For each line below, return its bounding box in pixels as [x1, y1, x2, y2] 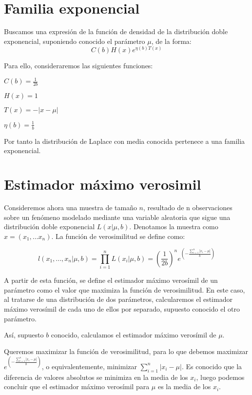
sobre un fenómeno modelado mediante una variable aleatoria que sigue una [4, 212, 231, 222]
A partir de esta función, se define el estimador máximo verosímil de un [4, 275, 218, 285]
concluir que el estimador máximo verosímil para [4, 381, 150, 392]
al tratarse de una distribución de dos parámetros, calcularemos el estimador [4, 294, 233, 304]
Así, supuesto [4, 330, 44, 340]
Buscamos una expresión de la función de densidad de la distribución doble [4, 26, 228, 37]
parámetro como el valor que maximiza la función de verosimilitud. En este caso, [4, 284, 245, 295]
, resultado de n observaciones [143, 202, 233, 212]
